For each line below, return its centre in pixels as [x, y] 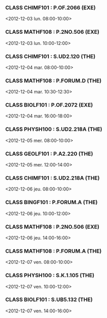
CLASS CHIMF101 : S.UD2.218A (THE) [52, 178]
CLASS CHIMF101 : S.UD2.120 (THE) [50, 56]
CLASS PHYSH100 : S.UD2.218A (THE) [54, 129]
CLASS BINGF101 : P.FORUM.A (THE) [51, 202]
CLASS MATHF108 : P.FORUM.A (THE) [53, 251]
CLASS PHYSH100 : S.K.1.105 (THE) [50, 276]
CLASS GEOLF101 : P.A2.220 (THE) [49, 154]
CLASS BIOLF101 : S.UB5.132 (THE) [49, 300]
